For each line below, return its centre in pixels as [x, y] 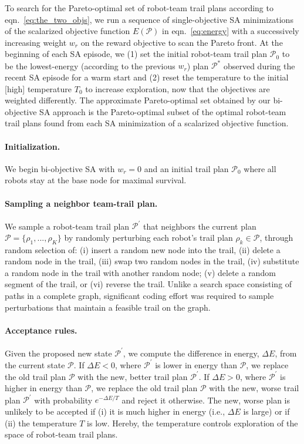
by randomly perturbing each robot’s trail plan [148, 237]
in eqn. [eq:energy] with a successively [231, 31]
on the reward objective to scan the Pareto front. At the [182, 42]
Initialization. [33, 146]
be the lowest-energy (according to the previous [90, 65]
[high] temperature [38, 88]
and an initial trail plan [186, 168]
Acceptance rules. [41, 330]
